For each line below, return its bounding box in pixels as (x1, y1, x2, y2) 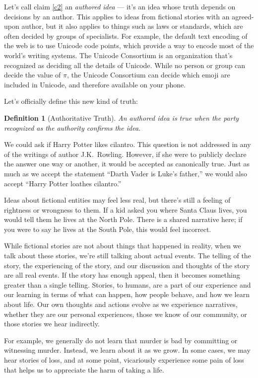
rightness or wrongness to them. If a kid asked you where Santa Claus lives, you (4, 204, 247, 215)
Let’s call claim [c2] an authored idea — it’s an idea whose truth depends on (4, 1, 236, 11)
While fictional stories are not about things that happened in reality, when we (4, 240, 241, 251)
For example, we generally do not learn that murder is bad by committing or (4, 335, 238, 345)
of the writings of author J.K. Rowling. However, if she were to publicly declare (4, 149, 247, 159)
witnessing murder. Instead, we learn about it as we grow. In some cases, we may (4, 345, 251, 355)
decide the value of (4, 70, 61, 80)
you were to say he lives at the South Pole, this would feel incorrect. (4, 224, 211, 234)
